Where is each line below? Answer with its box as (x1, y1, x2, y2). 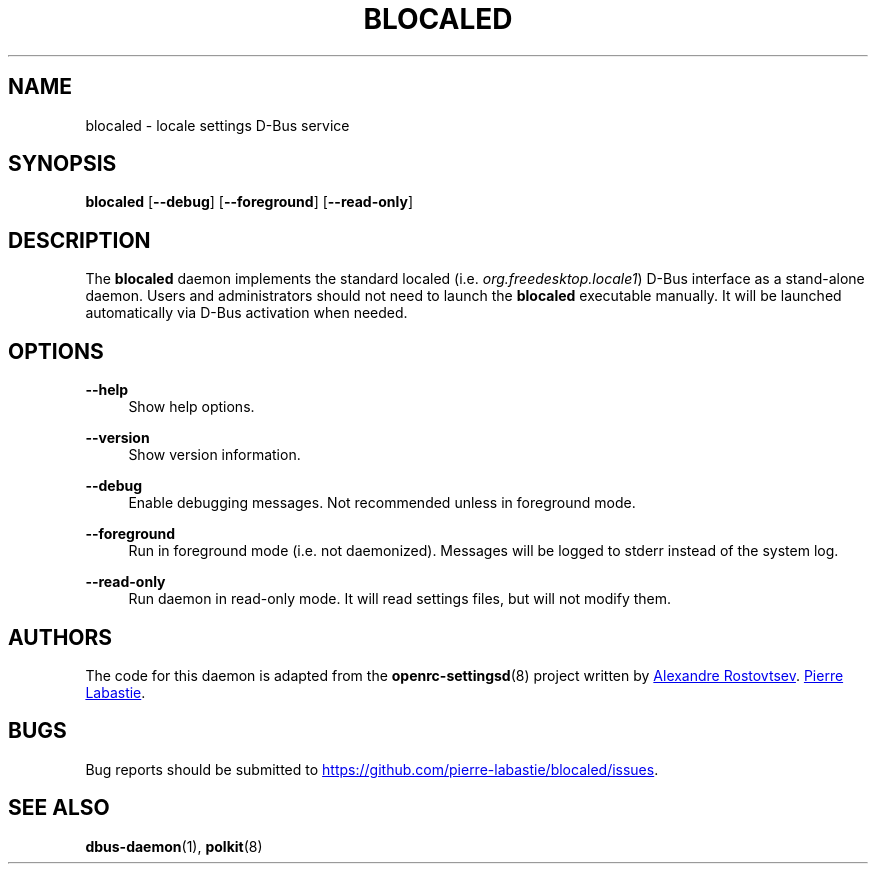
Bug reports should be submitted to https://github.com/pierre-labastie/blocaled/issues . (85, 760, 659, 778)
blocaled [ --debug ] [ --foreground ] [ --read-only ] (85, 193, 413, 211)
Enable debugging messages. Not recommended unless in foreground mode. (128, 494, 636, 512)
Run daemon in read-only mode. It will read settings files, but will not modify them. (128, 590, 672, 608)
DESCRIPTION (8, 227, 151, 253)
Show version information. (128, 446, 301, 464)
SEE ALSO (8, 795, 110, 821)
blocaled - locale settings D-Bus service (85, 116, 350, 134)
